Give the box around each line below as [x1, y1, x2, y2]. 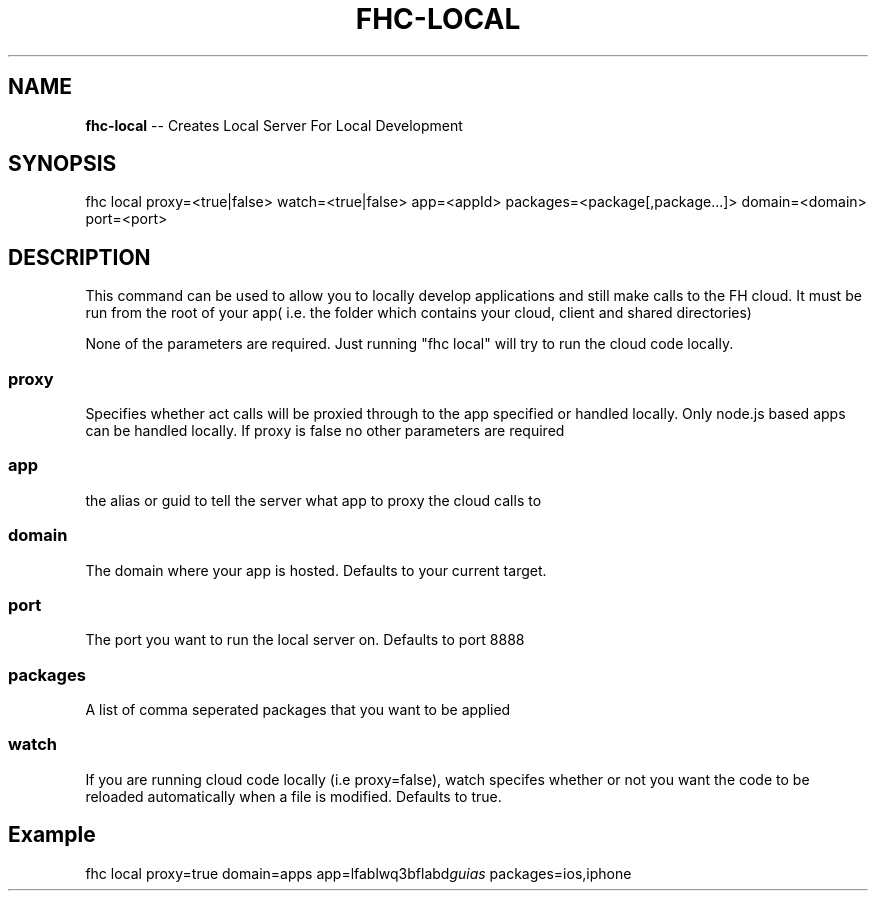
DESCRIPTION [8, 244, 151, 270]
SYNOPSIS [8, 151, 117, 177]
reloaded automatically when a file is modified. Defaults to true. [85, 787, 502, 805]
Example [8, 822, 96, 848]
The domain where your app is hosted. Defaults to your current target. [85, 561, 547, 579]
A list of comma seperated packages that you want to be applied [85, 701, 511, 719]
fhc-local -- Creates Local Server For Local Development [85, 116, 463, 134]
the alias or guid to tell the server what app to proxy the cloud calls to [85, 491, 542, 509]
